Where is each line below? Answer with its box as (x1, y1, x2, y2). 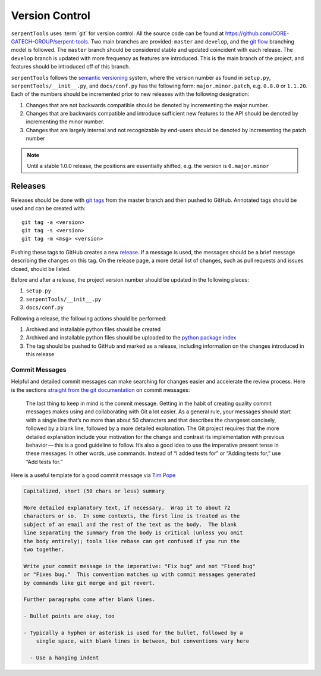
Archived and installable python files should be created (26, 326, 161, 333)
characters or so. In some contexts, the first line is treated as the (23, 513, 240, 519)
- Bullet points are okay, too (23, 613, 115, 619)
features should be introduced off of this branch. (11, 63, 130, 70)
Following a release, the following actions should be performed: (11, 314, 167, 322)
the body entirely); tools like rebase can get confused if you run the (23, 538, 240, 544)
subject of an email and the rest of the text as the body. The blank (23, 521, 237, 528)
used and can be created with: (11, 205, 86, 212)
